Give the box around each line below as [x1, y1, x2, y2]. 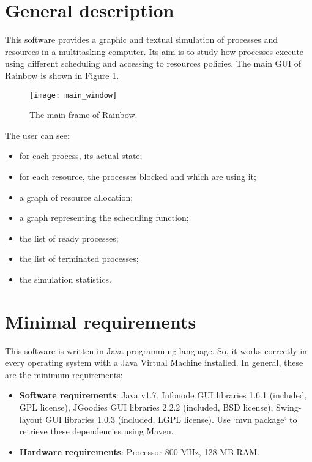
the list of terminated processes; [19, 252, 139, 265]
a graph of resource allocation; [19, 190, 133, 203]
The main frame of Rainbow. [29, 108, 138, 121]
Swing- [276, 401, 302, 413]
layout [19, 412, 43, 425]
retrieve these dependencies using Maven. [19, 425, 174, 438]
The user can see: [5, 129, 70, 141]
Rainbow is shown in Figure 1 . [5, 69, 119, 81]
